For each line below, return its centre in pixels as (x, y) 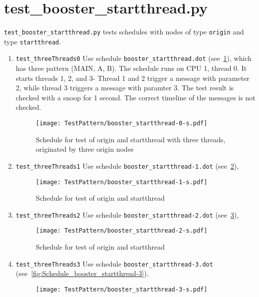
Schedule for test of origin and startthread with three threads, (130, 139)
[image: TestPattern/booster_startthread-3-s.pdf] (122, 289)
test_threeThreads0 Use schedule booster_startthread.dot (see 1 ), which (134, 58)
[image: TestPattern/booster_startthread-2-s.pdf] (122, 231)
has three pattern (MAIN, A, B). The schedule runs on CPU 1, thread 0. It (131, 68)
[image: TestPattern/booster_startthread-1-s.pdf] (122, 182)
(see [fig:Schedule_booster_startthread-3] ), (82, 273)
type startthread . (33, 41)
